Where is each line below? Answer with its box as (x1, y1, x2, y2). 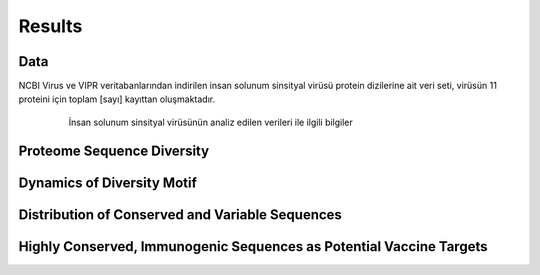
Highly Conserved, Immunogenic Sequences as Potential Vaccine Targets (18, 238, 488, 255)
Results (18, 15, 83, 37)
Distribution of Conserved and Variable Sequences (18, 206, 342, 223)
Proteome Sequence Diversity (18, 142, 210, 159)
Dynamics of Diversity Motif (18, 174, 197, 191)
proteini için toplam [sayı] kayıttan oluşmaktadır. (18, 93, 215, 105)
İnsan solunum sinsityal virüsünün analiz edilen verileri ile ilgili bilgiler (68, 116, 354, 128)
